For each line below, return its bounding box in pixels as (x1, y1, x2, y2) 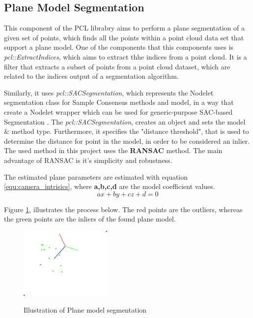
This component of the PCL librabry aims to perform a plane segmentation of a (4, 23, 245, 33)
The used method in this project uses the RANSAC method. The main (4, 145, 223, 156)
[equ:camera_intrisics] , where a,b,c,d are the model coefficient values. (4, 181, 215, 191)
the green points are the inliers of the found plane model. (4, 214, 176, 224)
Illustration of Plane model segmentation (24, 304, 147, 315)
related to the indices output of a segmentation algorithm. (4, 71, 179, 81)
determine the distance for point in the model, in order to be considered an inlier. (4, 135, 250, 146)
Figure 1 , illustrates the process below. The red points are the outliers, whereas (4, 204, 243, 214)
